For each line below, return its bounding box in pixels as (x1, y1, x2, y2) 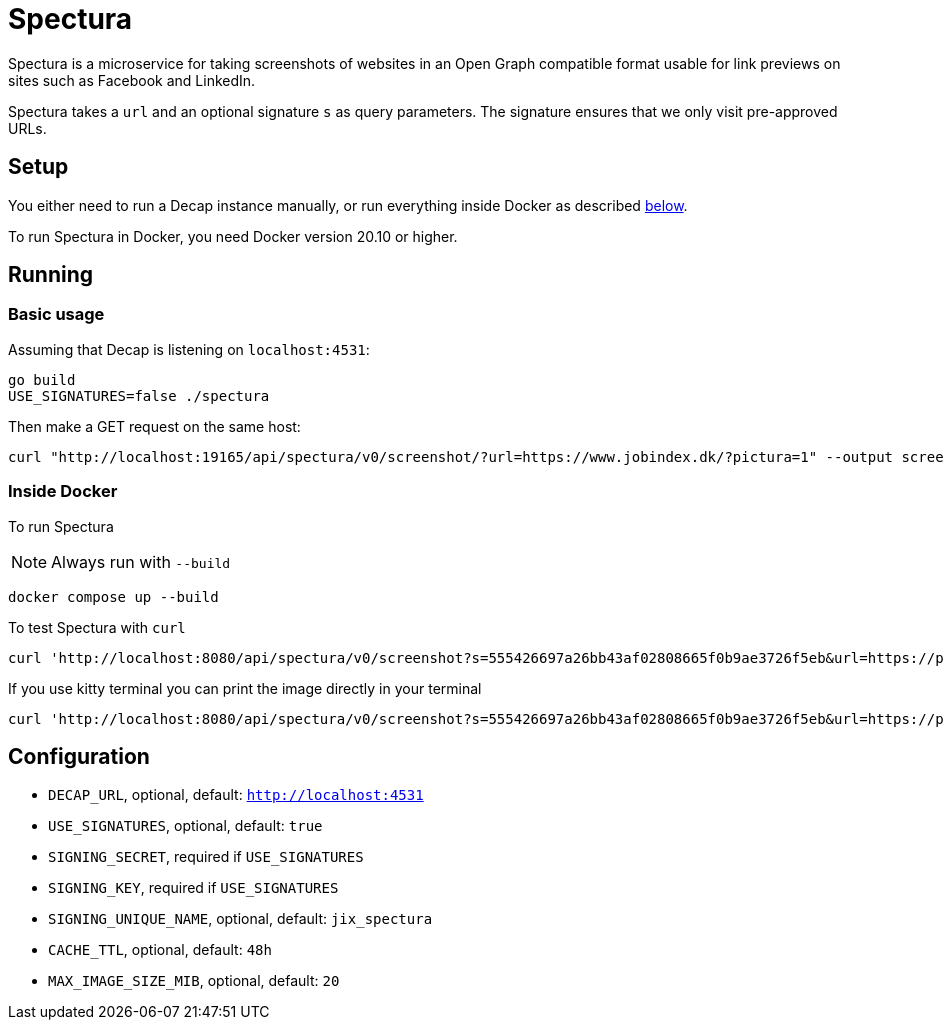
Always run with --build (51, 551, 231, 572)
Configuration (8, 743, 150, 769)
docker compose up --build (8, 588, 219, 605)
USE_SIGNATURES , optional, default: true (48, 817, 323, 835)
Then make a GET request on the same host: (8, 417, 301, 435)
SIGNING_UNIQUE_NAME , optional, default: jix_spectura (48, 910, 433, 928)
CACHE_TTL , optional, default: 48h (48, 941, 272, 959)
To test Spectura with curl (8, 618, 186, 636)
